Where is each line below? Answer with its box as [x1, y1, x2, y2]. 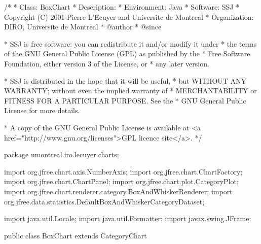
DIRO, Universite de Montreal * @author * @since [4, 21, 162, 32]
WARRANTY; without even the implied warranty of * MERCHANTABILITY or [4, 85, 257, 96]
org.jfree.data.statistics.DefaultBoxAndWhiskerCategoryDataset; [4, 196, 205, 206]
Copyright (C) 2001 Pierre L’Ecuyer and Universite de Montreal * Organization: [4, 11, 254, 22]
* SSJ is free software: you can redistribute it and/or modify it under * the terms [4, 38, 257, 49]
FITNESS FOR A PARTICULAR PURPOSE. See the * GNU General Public [4, 95, 246, 106]
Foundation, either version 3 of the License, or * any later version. [4, 58, 209, 68]
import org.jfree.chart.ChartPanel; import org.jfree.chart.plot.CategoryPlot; [4, 176, 239, 187]
